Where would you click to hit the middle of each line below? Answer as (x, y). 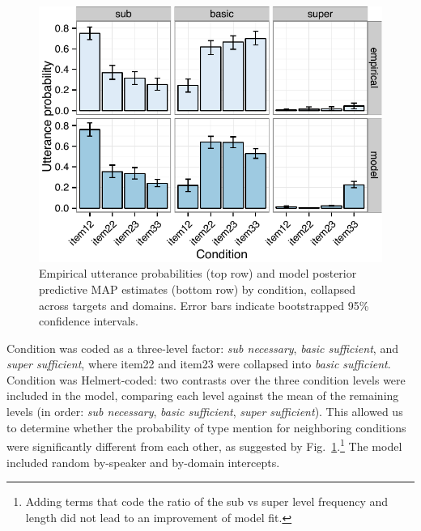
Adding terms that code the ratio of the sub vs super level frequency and (207, 501)
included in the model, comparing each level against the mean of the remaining (203, 395)
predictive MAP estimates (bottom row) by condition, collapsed (197, 289)
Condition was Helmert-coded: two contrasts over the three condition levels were (206, 379)
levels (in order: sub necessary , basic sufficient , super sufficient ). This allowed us (205, 412)
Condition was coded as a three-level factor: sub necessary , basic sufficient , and (202, 348)
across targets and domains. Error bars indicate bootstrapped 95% (204, 305)
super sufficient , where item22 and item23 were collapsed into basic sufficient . (199, 364)
